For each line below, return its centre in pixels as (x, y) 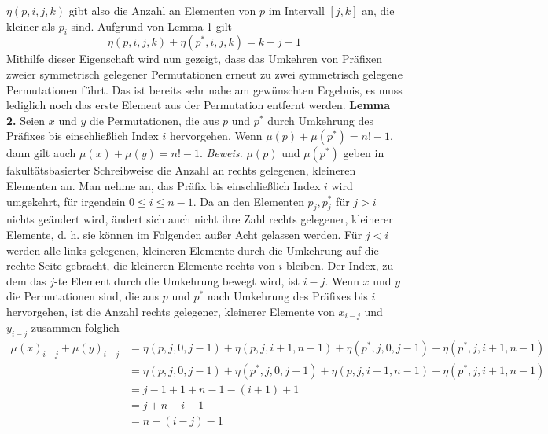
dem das (26, 280)
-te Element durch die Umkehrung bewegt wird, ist (177, 280)
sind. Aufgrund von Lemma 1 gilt (152, 26)
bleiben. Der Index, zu (340, 265)
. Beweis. (221, 153)
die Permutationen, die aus (154, 120)
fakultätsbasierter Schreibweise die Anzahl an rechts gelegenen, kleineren (181, 170)
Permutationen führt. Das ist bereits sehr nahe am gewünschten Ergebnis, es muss (204, 89)
